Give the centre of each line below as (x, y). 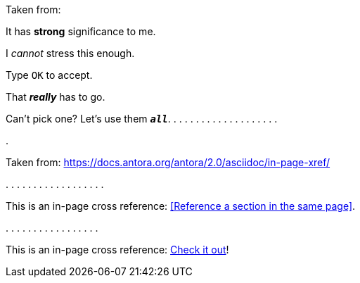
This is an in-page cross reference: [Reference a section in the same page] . (181, 206)
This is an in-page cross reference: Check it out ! (117, 250)
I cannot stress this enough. (70, 53)
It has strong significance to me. (81, 31)
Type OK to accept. (49, 75)
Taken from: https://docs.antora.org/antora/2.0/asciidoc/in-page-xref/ (168, 162)
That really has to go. (56, 97)
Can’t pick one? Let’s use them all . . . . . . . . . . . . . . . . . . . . (142, 119)
